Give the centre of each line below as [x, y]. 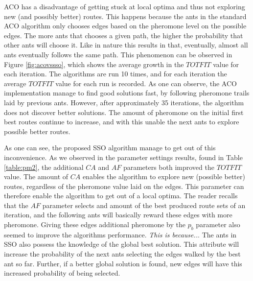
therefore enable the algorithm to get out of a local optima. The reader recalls [121, 196]
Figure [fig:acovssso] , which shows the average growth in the [94, 64]
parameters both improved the [169, 167]
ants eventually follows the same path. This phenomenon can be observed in [118, 54]
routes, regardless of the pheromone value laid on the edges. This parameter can [124, 186]
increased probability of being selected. [62, 273]
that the [16, 205]
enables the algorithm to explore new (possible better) [164, 176]
